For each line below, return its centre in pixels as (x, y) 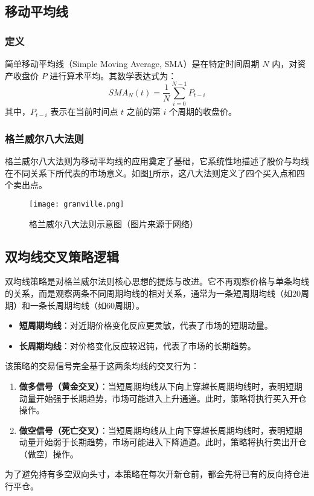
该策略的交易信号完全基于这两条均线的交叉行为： (102, 366)
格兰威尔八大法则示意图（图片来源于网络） (114, 223)
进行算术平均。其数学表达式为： (113, 75)
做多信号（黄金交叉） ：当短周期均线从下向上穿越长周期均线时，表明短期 (161, 386)
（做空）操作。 (49, 453)
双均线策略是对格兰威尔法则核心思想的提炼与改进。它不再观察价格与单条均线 (157, 281)
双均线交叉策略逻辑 (62, 256)
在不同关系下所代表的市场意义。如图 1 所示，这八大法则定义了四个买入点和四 (155, 172)
